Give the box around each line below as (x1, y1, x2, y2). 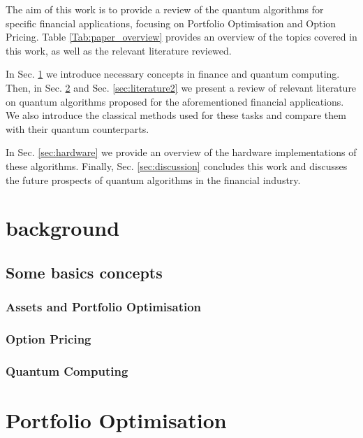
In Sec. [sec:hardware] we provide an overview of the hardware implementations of (6, 145, 357, 160)
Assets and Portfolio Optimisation (6, 298, 202, 316)
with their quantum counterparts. (6, 121, 149, 136)
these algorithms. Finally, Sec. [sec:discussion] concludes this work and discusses (6, 158, 348, 173)
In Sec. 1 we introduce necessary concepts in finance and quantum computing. (6, 66, 340, 81)
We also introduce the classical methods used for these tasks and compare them (6, 108, 346, 122)
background (6, 213, 120, 242)
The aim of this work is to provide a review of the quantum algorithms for (6, 2, 324, 16)
